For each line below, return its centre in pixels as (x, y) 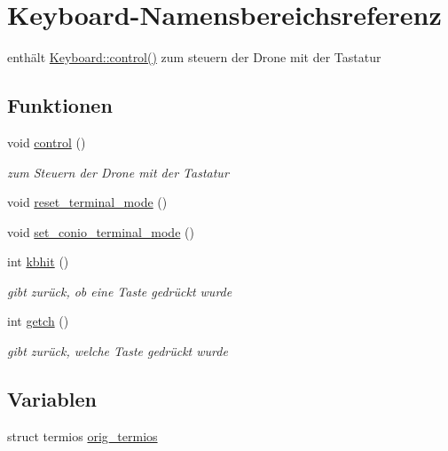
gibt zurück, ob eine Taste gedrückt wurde (120, 291)
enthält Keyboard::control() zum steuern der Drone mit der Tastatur (194, 57)
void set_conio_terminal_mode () (101, 231)
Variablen (52, 399)
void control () (47, 142)
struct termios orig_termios (83, 435)
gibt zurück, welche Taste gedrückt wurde (118, 351)
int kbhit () (38, 261)
